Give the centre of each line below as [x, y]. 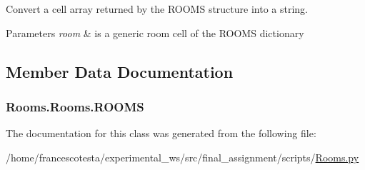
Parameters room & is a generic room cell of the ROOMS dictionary [155, 32]
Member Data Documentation [120, 71]
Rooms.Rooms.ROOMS [75, 106]
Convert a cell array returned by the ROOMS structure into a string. [157, 9]
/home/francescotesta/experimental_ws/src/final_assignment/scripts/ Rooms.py [182, 157]
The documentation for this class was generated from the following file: [161, 133]
